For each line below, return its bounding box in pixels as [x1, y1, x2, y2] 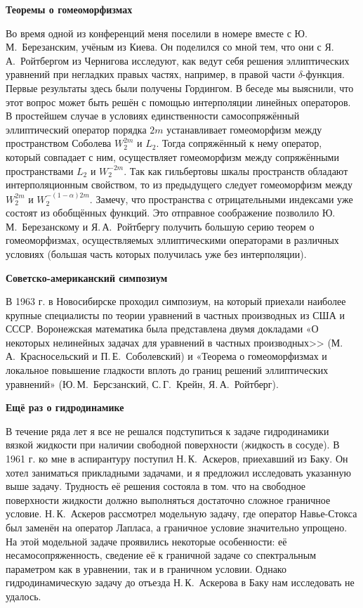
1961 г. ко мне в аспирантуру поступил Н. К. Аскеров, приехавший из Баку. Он [6, 451, 348, 466]
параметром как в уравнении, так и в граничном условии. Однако [6, 561, 286, 576]
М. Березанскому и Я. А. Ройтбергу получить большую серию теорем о [6, 219, 315, 233]
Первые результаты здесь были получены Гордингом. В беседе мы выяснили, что [6, 80, 354, 95]
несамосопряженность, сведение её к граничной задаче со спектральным [6, 548, 317, 562]
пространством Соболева [6, 136, 112, 150]
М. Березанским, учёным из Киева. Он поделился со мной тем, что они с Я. [6, 39, 334, 54]
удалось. [6, 588, 41, 603]
